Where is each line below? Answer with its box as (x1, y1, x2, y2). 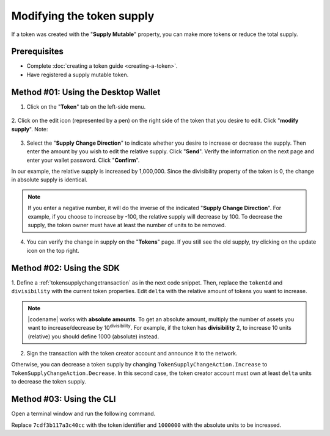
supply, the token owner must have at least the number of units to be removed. (28, 222, 226, 229)
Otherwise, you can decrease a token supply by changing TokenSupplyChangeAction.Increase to (11, 361, 268, 368)
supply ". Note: (11, 125, 48, 133)
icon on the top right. (26, 247, 79, 254)
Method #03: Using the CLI (11, 394, 116, 404)
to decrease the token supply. (11, 378, 87, 385)
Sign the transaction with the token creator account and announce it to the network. (26, 350, 238, 357)
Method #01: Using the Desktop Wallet (11, 87, 161, 97)
